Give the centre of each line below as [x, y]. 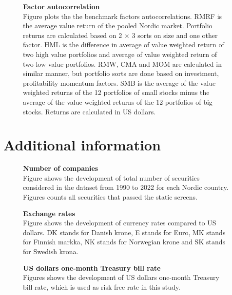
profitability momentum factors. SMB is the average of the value [119, 83]
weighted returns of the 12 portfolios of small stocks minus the [116, 92]
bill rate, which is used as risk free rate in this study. [102, 286]
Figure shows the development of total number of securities [111, 177]
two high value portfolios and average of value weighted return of [120, 54]
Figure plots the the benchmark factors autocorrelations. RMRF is [123, 16]
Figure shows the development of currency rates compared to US [120, 223]
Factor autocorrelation [61, 6]
